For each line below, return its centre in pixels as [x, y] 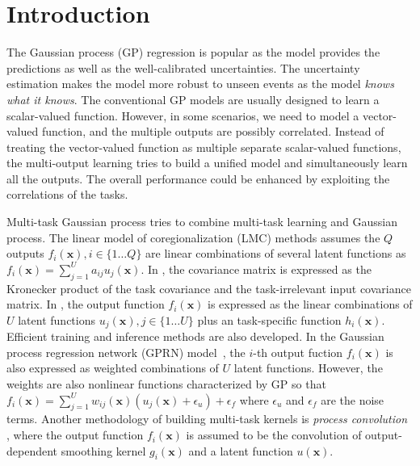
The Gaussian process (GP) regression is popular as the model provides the [193, 52]
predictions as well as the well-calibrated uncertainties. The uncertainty [183, 67]
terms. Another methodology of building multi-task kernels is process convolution [207, 419]
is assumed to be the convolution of [274, 435]
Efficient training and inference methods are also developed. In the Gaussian [195, 336]
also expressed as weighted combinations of [113, 368]
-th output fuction [298, 352]
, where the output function [75, 435]
